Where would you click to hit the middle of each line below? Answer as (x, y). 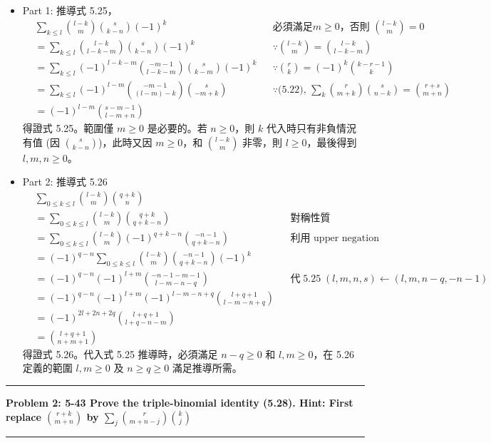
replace (24, 416)
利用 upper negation (335, 239)
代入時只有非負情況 (311, 128)
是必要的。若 (177, 128)
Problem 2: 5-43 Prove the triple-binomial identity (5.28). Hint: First (180, 403)
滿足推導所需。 (207, 368)
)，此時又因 (125, 142)
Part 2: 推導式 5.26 (65, 182)
